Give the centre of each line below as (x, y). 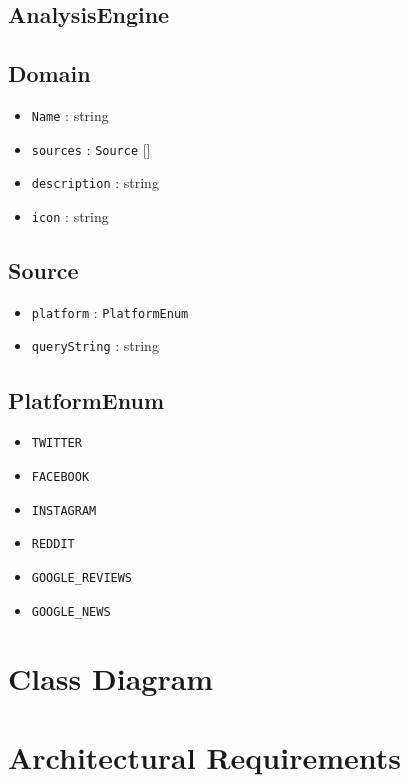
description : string (95, 182)
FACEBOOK (60, 476)
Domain (49, 73)
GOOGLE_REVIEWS (82, 577)
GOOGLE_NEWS (71, 611)
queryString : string (95, 345)
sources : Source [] (91, 148)
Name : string (70, 114)
